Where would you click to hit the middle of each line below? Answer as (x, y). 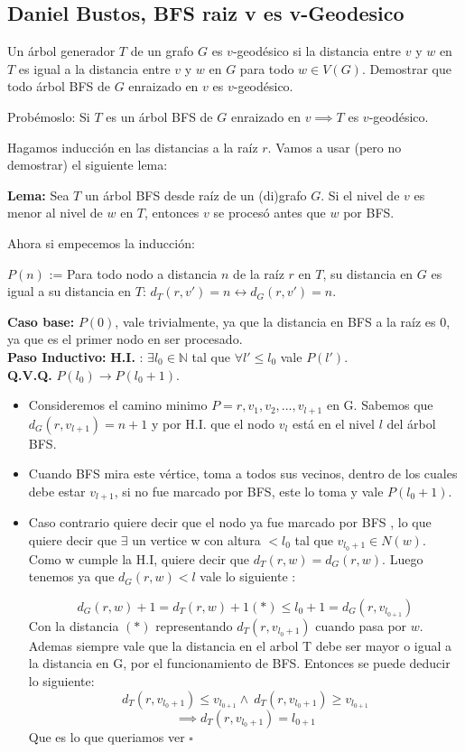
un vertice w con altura (196, 539)
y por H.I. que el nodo (213, 423)
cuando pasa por (361, 625)
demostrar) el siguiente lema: (88, 165)
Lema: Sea (38, 195)
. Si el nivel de (360, 195)
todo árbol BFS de (59, 86)
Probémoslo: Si (49, 116)
